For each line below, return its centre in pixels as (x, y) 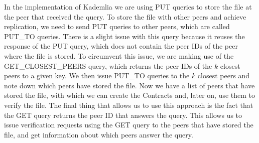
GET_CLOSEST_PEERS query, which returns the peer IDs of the (108, 65)
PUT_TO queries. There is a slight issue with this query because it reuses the (124, 36)
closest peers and (224, 76)
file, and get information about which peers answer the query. (99, 134)
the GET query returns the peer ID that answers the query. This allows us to (123, 115)
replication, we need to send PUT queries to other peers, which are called (117, 26)
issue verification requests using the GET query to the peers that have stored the (129, 125)
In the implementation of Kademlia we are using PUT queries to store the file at (128, 7)
